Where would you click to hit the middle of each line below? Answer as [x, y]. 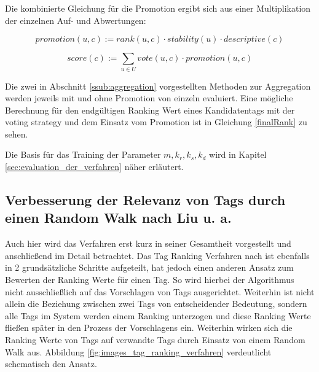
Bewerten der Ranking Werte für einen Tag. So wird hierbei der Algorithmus [150, 280]
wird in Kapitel [238, 154]
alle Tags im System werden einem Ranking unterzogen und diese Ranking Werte [158, 315]
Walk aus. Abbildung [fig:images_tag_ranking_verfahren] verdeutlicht [138, 351]
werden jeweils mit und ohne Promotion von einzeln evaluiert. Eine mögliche [149, 98]
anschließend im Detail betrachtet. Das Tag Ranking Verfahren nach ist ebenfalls [157, 255]
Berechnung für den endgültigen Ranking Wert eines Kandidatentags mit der [150, 110]
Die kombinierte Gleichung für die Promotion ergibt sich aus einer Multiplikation [158, 8]
